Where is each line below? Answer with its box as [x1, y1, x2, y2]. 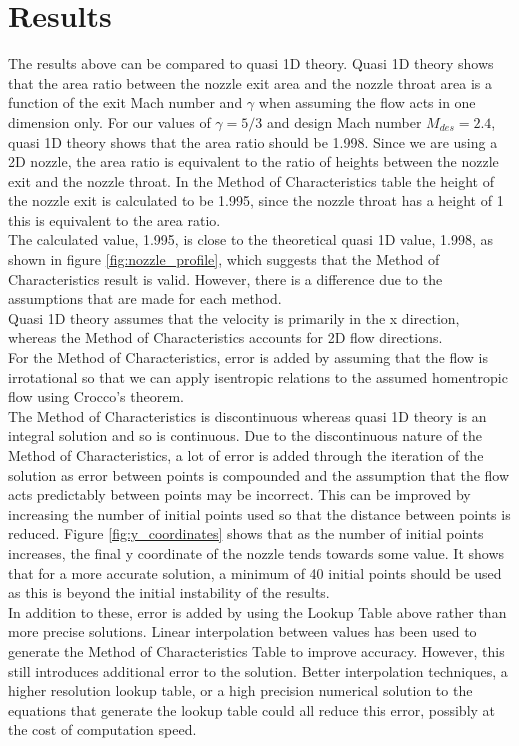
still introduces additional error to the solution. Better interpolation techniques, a [8, 660, 508, 681]
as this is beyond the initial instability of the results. [8, 582, 330, 603]
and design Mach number [266, 111, 422, 132]
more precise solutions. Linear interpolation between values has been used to [8, 621, 477, 642]
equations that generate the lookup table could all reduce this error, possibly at [8, 699, 496, 720]
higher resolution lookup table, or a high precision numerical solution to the [8, 680, 473, 701]
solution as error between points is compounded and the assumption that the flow [8, 464, 510, 485]
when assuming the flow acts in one [258, 92, 476, 113]
